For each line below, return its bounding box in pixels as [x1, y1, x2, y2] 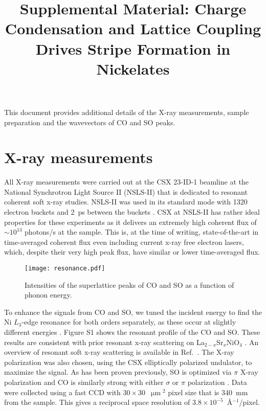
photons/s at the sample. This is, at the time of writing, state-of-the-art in [25, 226, 259, 237]
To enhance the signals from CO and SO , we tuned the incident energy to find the [4, 306, 262, 317]
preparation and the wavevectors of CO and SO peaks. [4, 117, 175, 127]
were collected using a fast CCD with [4, 386, 121, 397]
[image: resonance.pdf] [25, 265, 105, 272]
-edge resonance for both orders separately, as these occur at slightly [21, 316, 236, 327]
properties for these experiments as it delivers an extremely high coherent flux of [4, 216, 257, 227]
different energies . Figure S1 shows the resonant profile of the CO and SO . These [4, 327, 260, 337]
